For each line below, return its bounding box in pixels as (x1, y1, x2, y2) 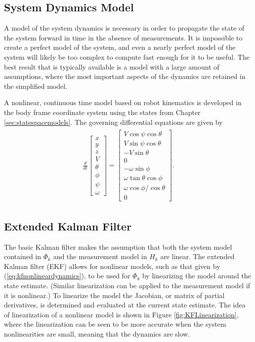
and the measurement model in (53, 251, 147, 262)
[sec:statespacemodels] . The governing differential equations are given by (4, 116, 223, 127)
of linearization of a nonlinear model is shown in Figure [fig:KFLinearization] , (4, 309, 239, 319)
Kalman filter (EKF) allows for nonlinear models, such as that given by (4, 261, 220, 271)
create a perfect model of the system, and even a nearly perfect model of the (4, 42, 236, 52)
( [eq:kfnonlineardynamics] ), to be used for (4, 270, 130, 281)
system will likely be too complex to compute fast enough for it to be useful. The (4, 51, 250, 62)
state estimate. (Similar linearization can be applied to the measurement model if (4, 280, 251, 291)
